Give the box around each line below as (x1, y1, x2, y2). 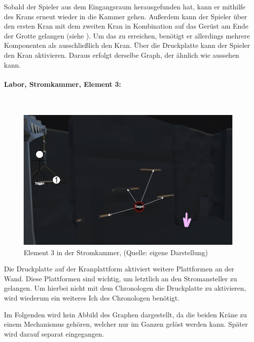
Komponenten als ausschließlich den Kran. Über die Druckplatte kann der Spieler (4, 40, 250, 50)
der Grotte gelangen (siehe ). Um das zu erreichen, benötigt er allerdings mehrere (4, 30, 250, 40)
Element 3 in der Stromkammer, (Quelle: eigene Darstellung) (24, 247, 208, 257)
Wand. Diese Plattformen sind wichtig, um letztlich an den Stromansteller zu (4, 273, 237, 283)
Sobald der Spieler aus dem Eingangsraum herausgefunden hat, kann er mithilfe (4, 1, 246, 11)
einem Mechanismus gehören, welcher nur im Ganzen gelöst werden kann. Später (4, 319, 248, 329)
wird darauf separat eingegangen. (4, 328, 104, 339)
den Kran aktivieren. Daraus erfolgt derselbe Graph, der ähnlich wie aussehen (4, 49, 239, 60)
